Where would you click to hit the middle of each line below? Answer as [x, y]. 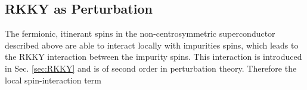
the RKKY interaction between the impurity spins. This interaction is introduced [153, 57]
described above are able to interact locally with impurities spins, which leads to [152, 45]
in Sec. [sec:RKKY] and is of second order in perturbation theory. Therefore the [151, 68]
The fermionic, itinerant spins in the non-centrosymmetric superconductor [140, 33]
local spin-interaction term [53, 80]
